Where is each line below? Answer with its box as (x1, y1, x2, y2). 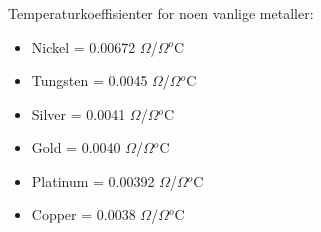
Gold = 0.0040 (31, 137, 121, 158)
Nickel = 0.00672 (31, 36, 136, 57)
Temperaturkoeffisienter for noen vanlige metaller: (8, 2, 314, 23)
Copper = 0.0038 (31, 204, 136, 225)
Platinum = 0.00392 (31, 170, 155, 191)
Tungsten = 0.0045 (31, 70, 148, 91)
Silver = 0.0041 (31, 103, 126, 124)
